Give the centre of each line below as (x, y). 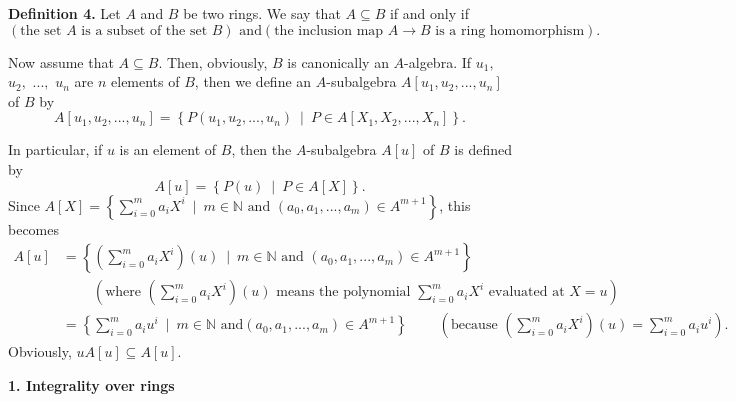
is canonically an (338, 61)
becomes (34, 228)
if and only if (429, 13)
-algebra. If (438, 61)
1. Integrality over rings (91, 384)
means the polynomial (343, 292)
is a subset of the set (144, 30)
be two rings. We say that (262, 13)
